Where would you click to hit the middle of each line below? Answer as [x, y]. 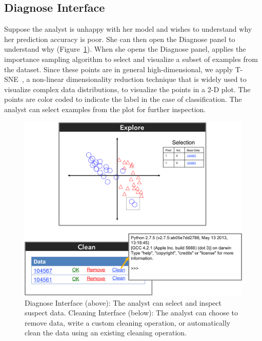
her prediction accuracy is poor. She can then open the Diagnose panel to [120, 39]
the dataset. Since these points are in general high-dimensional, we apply [119, 69]
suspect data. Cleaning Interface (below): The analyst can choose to [132, 313]
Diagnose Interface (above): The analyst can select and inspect [123, 302]
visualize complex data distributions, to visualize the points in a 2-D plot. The [127, 89]
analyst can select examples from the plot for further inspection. [105, 109]
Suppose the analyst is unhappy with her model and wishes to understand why [128, 29]
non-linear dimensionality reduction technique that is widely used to [139, 79]
